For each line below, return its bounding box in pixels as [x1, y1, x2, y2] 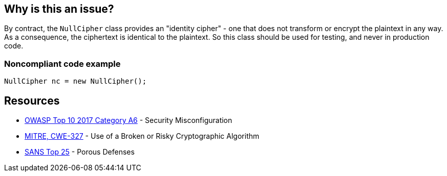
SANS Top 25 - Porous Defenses [25, 147, 135, 157]
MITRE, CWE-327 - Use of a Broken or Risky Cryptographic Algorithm [25, 132, 260, 141]
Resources [4, 94, 60, 107]
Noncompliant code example [4, 58, 121, 69]
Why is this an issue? [4, 3, 114, 15]
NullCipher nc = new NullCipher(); [4, 77, 147, 86]
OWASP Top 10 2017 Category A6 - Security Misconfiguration [25, 116, 232, 125]
